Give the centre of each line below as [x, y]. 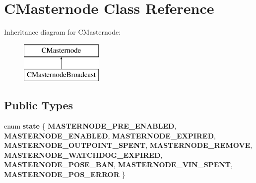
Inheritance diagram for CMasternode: [63, 32]
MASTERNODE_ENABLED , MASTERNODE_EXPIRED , [110, 135]
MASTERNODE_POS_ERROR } [65, 174]
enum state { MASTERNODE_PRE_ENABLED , [90, 126]
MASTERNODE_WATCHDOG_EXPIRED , [83, 155]
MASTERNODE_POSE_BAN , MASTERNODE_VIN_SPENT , [118, 164]
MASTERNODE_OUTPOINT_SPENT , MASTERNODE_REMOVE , [128, 145]
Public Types [39, 105]
